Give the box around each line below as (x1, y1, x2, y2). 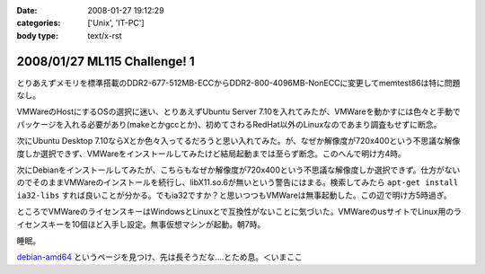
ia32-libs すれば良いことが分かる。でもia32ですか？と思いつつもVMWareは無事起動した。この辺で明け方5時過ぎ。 (16, 190, 453, 200)
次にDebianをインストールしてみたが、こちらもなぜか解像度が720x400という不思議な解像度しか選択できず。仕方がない (16, 164, 461, 175)
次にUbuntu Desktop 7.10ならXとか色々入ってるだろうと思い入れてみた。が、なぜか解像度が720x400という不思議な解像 (16, 136, 461, 146)
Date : (16, 5, 38, 15)
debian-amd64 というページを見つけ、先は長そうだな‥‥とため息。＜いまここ (16, 252, 303, 262)
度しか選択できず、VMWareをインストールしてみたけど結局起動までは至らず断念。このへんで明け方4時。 (16, 148, 406, 159)
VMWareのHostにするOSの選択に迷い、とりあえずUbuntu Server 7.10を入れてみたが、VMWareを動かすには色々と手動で (16, 106, 462, 117)
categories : (16, 18, 61, 29)
